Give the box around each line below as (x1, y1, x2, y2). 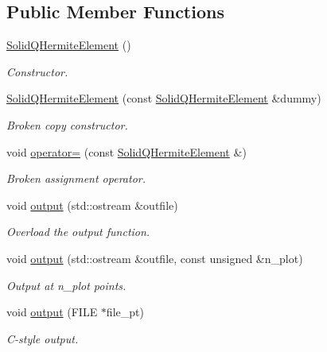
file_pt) (106, 304, 144, 320)
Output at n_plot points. (6, 277, 127, 293)
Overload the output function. (6, 223, 150, 240)
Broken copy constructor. (6, 116, 128, 133)
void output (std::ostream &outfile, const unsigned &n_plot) (6, 249, 303, 266)
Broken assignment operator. (6, 170, 146, 187)
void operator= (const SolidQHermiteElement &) (6, 143, 247, 160)
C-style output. (6, 330, 79, 346)
